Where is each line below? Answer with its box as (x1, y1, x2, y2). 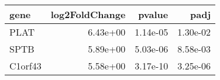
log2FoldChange (50, 8, 126, 21)
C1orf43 (9, 59, 42, 72)
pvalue (138, 8, 169, 21)
